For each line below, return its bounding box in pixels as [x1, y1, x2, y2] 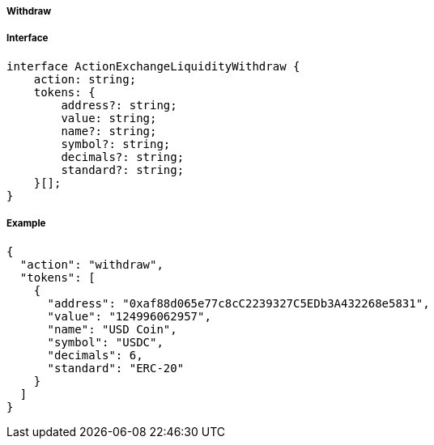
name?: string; [61, 124, 157, 138]
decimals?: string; [61, 150, 185, 163]
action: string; [33, 72, 137, 86]
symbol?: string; [61, 137, 171, 150]
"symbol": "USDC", [47, 335, 164, 349]
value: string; [61, 111, 157, 125]
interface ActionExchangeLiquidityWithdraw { [6, 59, 300, 73]
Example [6, 218, 46, 230]
